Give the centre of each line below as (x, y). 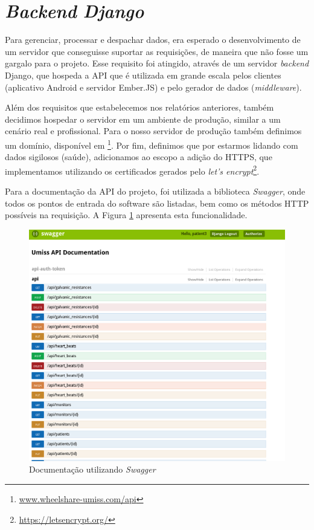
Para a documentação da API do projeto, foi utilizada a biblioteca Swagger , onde (155, 191)
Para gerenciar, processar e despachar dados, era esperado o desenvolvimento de (153, 40)
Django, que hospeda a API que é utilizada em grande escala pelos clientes (143, 75)
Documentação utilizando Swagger (92, 469)
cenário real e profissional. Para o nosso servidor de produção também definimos (153, 131)
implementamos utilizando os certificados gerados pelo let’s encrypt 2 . (132, 170)
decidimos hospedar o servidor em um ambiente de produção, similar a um (143, 119)
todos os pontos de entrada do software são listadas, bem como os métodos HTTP (157, 203)
